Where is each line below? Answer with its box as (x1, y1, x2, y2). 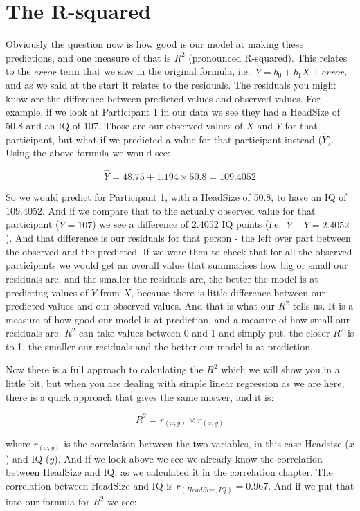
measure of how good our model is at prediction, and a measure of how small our (6, 312, 350, 326)
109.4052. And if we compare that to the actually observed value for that (6, 203, 316, 217)
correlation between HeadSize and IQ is (6, 478, 173, 492)
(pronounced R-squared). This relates (188, 50, 348, 64)
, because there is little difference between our (131, 285, 325, 299)
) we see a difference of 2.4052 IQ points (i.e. (92, 217, 282, 231)
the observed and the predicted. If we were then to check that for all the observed (6, 244, 352, 258)
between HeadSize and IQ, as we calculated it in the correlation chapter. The (6, 465, 333, 479)
